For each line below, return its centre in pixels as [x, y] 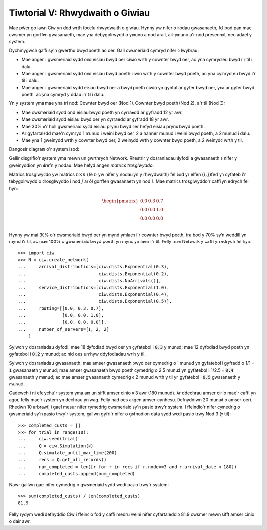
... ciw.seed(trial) [48, 439]
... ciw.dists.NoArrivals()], [90, 281]
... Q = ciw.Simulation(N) [56, 446]
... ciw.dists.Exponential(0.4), [93, 294]
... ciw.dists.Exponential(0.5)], [95, 301]
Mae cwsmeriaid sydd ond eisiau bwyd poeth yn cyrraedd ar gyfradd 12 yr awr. [102, 112]
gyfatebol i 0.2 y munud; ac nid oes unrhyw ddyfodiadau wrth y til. [77, 354]
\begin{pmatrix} [120, 201]
